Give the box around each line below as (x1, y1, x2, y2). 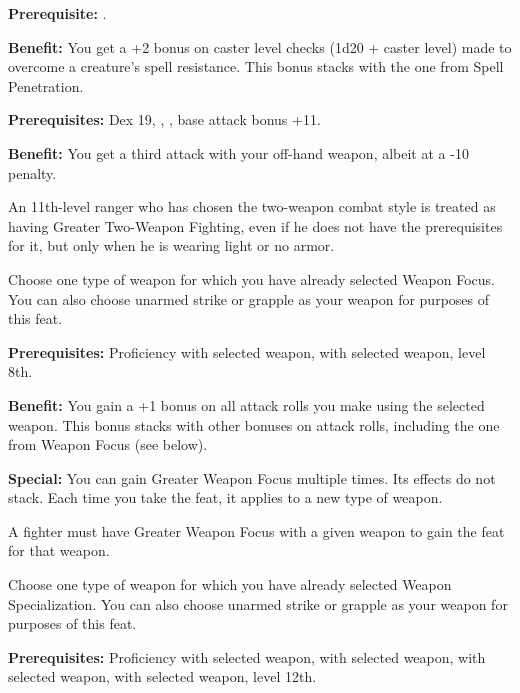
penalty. (8, 162, 57, 183)
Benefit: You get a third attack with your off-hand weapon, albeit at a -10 (8, 142, 469, 163)
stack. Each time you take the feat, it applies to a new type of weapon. (8, 487, 443, 508)
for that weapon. (8, 540, 110, 561)
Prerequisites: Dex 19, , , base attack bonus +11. (8, 109, 321, 130)
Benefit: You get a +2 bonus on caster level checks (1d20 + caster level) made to (8, 36, 512, 57)
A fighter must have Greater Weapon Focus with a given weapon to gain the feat (8, 520, 505, 541)
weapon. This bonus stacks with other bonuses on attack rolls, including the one (8, 414, 500, 435)
